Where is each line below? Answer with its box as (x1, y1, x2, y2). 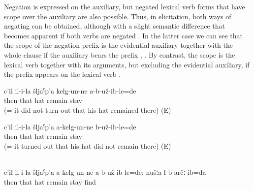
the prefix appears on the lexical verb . (4, 69, 121, 79)
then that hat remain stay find (4, 176, 96, 187)
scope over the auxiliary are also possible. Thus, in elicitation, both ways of (4, 11, 231, 21)
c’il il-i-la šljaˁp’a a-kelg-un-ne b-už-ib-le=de (4, 121, 136, 131)
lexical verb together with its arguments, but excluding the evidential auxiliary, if (4, 59, 250, 69)
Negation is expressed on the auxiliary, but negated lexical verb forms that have (4, 1, 245, 11)
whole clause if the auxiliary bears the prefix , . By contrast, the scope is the (4, 49, 235, 60)
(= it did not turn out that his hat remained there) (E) (4, 104, 171, 115)
